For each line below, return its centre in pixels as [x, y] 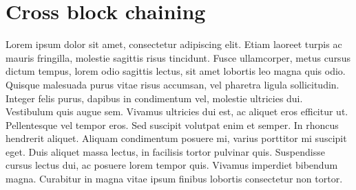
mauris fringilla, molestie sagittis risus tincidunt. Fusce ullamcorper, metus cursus [178, 57]
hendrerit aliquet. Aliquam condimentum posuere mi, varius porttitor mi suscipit [176, 138]
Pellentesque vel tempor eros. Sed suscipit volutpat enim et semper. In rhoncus [172, 124]
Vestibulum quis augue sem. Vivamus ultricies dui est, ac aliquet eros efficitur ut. [177, 111]
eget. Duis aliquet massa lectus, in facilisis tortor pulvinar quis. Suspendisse [165, 151]
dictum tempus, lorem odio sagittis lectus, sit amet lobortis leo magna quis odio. [176, 71]
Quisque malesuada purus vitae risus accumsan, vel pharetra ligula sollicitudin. [172, 84]
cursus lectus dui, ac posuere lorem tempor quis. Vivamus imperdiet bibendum [172, 165]
